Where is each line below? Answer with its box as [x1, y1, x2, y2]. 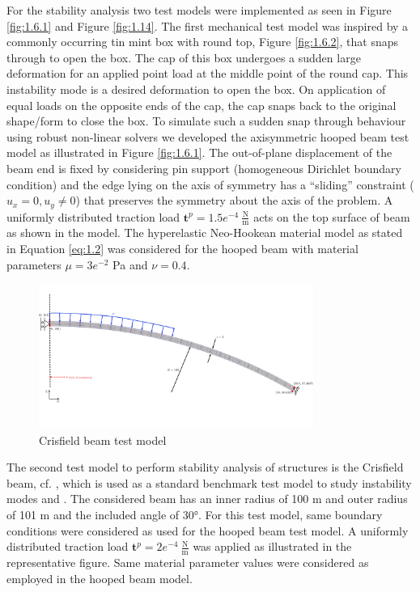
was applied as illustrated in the [193, 538, 352, 555]
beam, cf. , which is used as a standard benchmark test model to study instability [6, 474, 412, 491]
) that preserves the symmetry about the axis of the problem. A [75, 192, 393, 209]
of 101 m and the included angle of [6, 506, 180, 523]
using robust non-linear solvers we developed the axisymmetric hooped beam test [6, 128, 409, 145]
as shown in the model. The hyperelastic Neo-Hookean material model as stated [6, 224, 403, 241]
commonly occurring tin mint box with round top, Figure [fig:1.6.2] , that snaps [6, 33, 398, 50]
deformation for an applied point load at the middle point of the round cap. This [6, 65, 409, 82]
